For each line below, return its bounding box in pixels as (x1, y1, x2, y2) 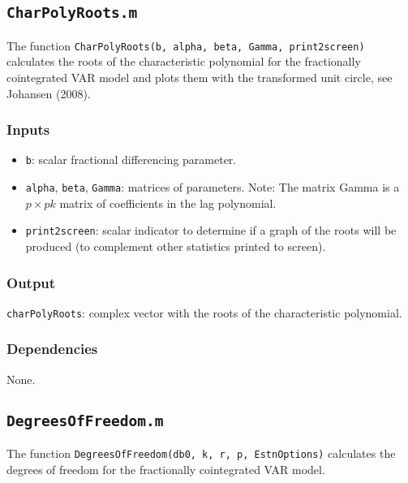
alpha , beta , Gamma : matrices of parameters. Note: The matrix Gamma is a (25, 179, 400, 196)
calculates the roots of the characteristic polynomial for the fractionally (6, 53, 361, 70)
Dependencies (6, 339, 98, 359)
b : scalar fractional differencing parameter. (25, 151, 237, 168)
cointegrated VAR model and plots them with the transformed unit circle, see (6, 69, 393, 86)
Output (6, 272, 56, 292)
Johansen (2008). (6, 84, 91, 101)
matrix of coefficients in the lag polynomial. (59, 194, 277, 211)
